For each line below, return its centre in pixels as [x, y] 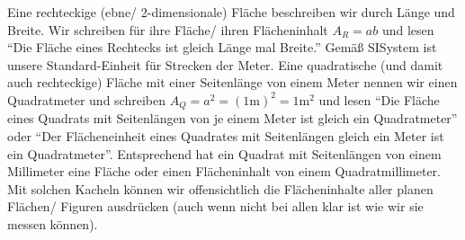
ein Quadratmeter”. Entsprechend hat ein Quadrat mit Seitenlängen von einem [224, 153]
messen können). [53, 223]
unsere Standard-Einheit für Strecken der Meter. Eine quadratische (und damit [225, 64]
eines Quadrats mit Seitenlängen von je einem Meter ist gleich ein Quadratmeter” [232, 118]
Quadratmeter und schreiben [86, 99]
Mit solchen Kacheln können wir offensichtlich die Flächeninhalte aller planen [220, 188]
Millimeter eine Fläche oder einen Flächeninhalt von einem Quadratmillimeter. [224, 171]
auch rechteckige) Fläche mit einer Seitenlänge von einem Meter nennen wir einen [232, 82]
